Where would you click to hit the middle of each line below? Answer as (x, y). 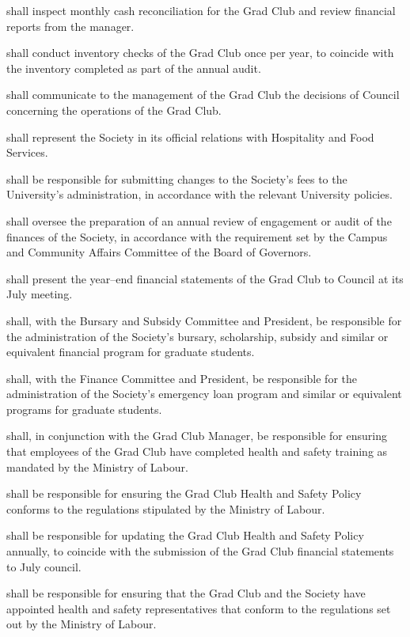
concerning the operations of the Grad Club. (114, 110)
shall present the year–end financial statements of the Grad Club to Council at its (205, 278)
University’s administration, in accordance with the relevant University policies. (199, 194)
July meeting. (40, 294)
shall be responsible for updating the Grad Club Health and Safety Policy (185, 535)
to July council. (44, 566)
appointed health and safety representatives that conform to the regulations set (199, 608)
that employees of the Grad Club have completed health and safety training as (197, 451)
